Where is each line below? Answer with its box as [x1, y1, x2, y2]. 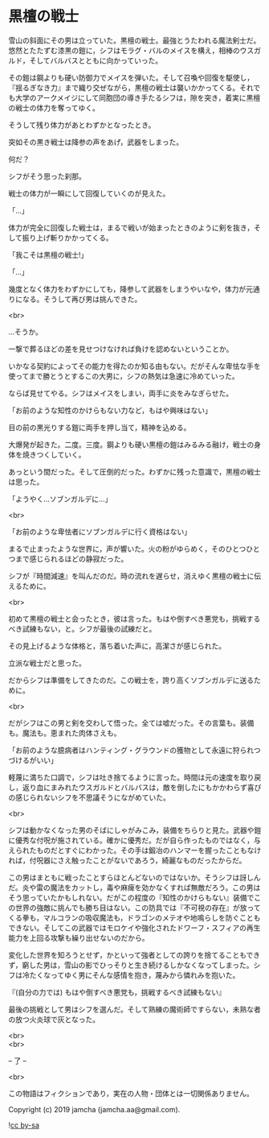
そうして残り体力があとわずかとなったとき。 [8, 120, 156, 130]
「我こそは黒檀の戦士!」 [8, 250, 88, 259]
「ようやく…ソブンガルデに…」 [8, 494, 112, 503]
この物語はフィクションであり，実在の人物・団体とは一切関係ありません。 [8, 1088, 255, 1098]
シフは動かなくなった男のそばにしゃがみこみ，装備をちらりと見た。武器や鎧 [8, 825, 262, 834]
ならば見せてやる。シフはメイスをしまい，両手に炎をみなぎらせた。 [8, 388, 234, 398]
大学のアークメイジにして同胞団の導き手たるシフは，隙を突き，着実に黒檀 [14, 93, 261, 102]
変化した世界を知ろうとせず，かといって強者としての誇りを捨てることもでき [8, 950, 261, 959]
